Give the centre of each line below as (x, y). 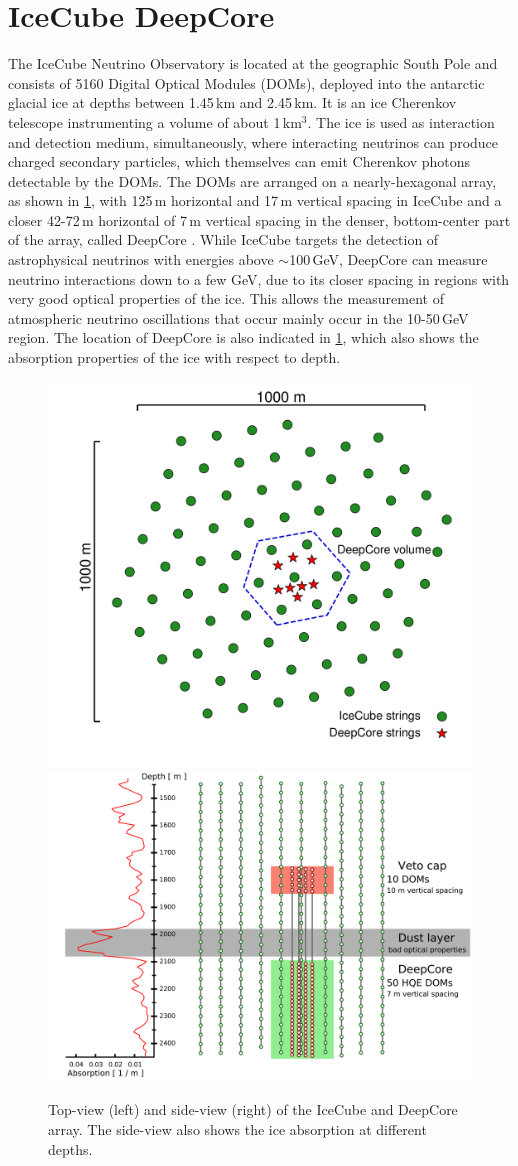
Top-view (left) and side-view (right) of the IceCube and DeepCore (253, 1109)
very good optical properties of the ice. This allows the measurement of (226, 298)
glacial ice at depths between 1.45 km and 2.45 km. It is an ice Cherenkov (232, 102)
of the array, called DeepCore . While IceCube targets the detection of (223, 239)
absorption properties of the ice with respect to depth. (174, 357)
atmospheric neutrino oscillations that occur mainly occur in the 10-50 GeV (238, 317)
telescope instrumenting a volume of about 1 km (155, 121)
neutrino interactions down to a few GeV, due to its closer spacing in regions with (259, 278)
